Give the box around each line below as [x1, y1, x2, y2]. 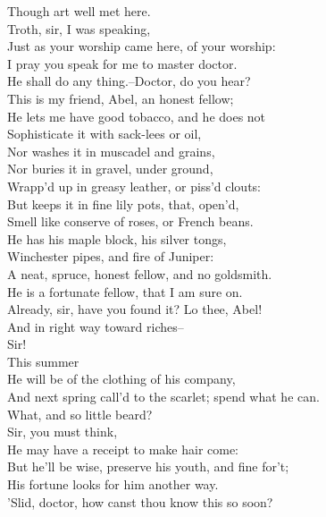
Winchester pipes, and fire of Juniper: [7, 247, 214, 266]
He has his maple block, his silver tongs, [7, 229, 227, 248]
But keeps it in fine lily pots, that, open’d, [7, 194, 239, 213]
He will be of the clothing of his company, [7, 369, 236, 388]
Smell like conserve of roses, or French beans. [7, 212, 254, 231]
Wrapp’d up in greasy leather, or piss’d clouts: [7, 176, 262, 195]
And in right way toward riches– [7, 317, 184, 335]
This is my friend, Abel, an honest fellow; [7, 89, 234, 107]
